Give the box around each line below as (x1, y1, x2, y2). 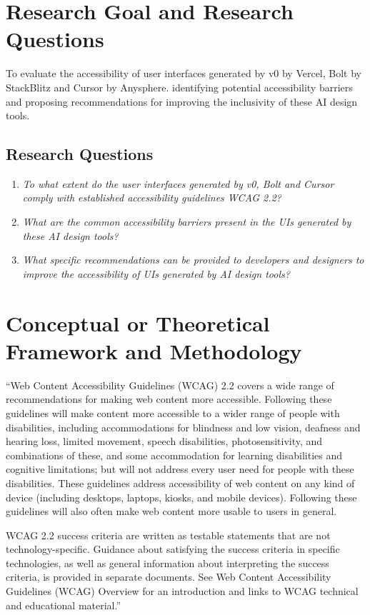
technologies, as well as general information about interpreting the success (6, 555, 329, 570)
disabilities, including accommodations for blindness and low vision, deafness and (6, 419, 361, 434)
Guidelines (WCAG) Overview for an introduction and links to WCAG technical (6, 584, 359, 599)
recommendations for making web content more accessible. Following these (6, 391, 332, 406)
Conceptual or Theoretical (6, 308, 270, 337)
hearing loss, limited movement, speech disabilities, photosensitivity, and (6, 434, 323, 449)
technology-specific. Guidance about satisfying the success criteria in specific (6, 541, 340, 556)
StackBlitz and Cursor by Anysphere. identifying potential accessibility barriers (6, 79, 353, 94)
